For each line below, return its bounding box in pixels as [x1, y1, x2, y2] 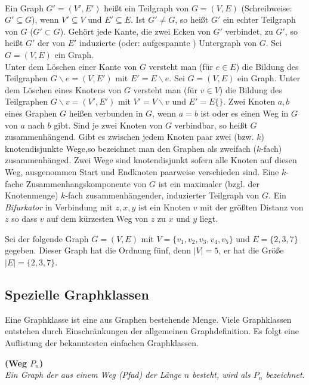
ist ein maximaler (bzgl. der [158, 177, 260, 190]
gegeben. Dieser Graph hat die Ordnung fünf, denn [5, 244, 191, 256]
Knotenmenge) [5, 189, 58, 201]
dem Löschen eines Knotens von [5, 83, 122, 96]
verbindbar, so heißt [174, 118, 248, 131]
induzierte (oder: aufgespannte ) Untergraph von [79, 36, 257, 49]
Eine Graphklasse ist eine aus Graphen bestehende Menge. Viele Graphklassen [5, 313, 292, 325]
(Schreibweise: [241, 1, 292, 14]
